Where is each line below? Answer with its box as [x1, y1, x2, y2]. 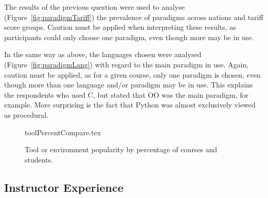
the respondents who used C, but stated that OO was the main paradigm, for [4, 89, 248, 100]
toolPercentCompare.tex [25, 127, 101, 137]
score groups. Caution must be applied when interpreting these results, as [4, 22, 236, 32]
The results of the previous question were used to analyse [4, 2, 185, 12]
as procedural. [4, 109, 49, 120]
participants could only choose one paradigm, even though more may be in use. [4, 31, 254, 42]
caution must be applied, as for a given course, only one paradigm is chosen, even [4, 69, 261, 80]
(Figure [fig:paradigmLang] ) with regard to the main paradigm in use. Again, [4, 59, 249, 69]
